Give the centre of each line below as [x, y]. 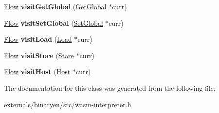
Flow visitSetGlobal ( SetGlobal [54, 23]
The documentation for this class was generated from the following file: [110, 88]
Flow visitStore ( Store [39, 55]
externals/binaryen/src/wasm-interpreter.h [68, 104]
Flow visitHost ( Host [37, 72]
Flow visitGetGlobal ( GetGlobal [55, 6]
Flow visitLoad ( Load [38, 39]
